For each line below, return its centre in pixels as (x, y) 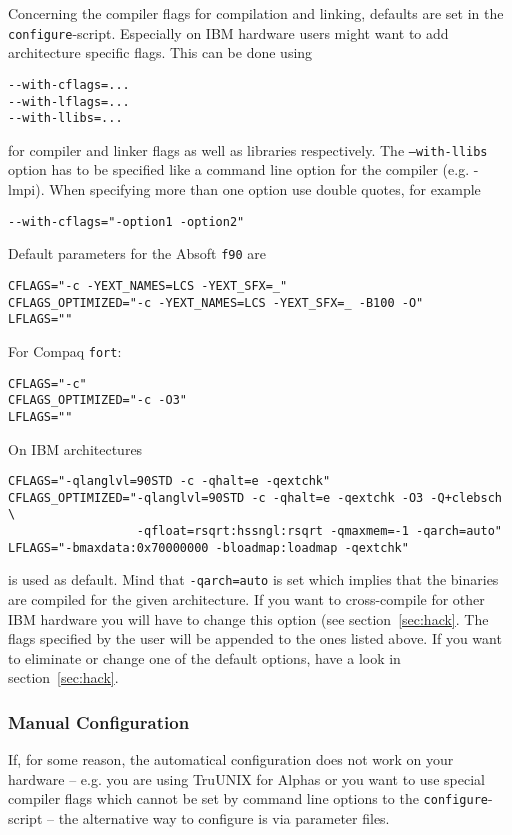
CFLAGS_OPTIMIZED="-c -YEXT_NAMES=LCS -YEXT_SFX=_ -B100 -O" (216, 302)
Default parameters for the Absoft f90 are (137, 253)
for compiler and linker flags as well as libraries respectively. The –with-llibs (248, 149)
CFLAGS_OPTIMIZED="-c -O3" (97, 400)
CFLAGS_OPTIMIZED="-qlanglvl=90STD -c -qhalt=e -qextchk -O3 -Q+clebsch (255, 497)
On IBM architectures (75, 448)
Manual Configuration (99, 721)
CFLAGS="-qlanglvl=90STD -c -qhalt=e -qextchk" (169, 481)
